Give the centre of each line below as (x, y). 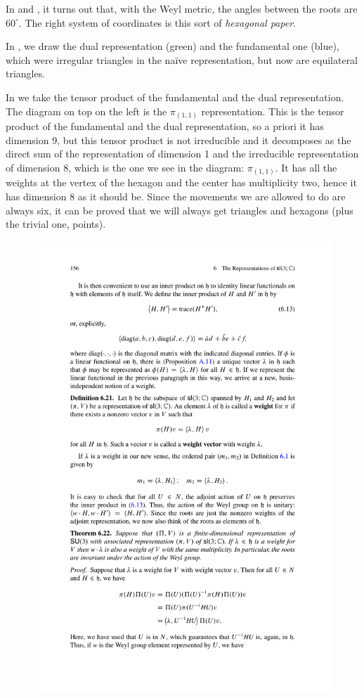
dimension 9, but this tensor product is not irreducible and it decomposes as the (178, 140)
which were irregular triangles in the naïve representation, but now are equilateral (182, 59)
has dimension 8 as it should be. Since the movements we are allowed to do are (176, 196)
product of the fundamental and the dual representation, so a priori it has (165, 126)
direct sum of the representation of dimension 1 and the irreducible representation (182, 154)
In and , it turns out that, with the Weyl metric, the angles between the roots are (182, 8)
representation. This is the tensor (273, 111)
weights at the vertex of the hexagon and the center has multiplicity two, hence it (181, 182)
